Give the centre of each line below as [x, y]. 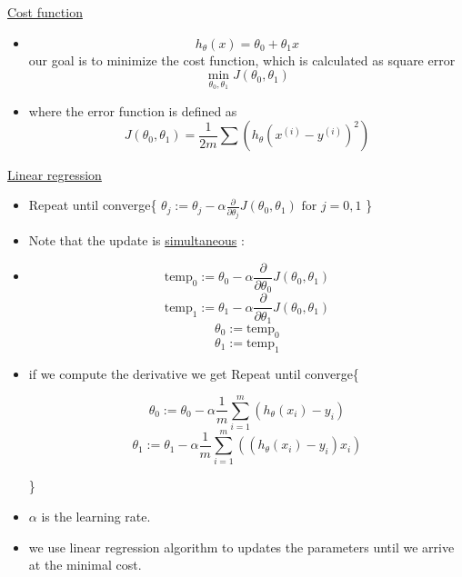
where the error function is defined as [133, 110]
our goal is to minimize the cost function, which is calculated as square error [242, 60]
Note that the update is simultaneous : [136, 240]
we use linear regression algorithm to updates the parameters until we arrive [241, 547]
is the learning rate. [96, 516]
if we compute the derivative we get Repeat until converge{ [194, 373]
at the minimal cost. [85, 565]
